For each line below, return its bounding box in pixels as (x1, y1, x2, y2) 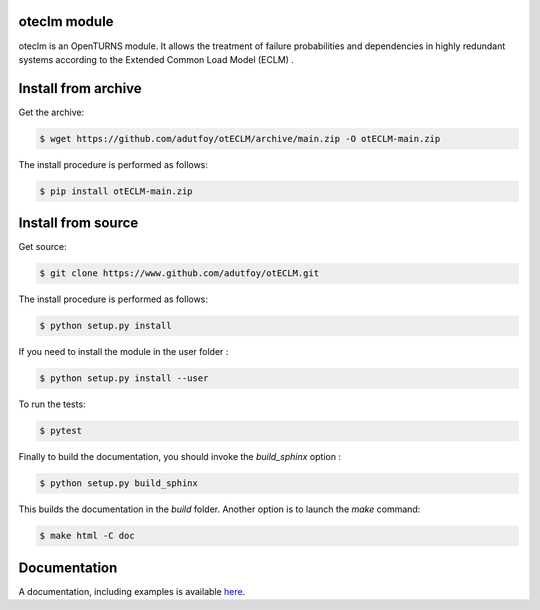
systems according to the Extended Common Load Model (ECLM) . (18, 53, 295, 65)
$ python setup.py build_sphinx (39, 478, 199, 489)
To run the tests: (18, 398, 86, 410)
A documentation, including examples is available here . (18, 585, 246, 597)
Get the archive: (18, 106, 85, 118)
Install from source (18, 215, 139, 232)
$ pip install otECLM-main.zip (39, 185, 194, 197)
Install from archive (18, 80, 142, 97)
